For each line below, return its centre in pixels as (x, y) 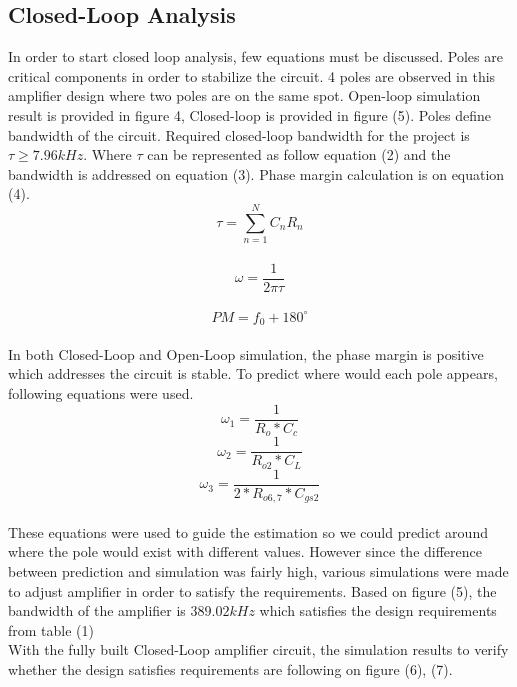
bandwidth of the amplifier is (97, 610)
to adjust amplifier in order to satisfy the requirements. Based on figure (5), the (252, 590)
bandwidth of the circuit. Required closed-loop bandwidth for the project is (239, 134)
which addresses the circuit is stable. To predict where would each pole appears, (253, 373)
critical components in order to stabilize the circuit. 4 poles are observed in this (252, 75)
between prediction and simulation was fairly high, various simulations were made (258, 570)
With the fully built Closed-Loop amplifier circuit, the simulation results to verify (258, 649)
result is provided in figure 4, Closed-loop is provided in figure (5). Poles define (250, 114)
